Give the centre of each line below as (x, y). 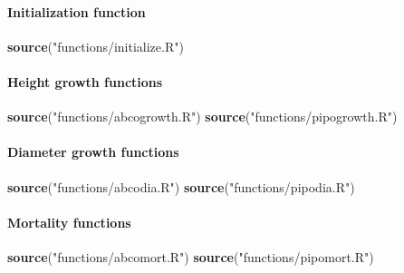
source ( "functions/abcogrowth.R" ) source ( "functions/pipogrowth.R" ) (202, 117)
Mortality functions (69, 222)
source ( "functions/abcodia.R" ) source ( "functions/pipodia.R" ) (181, 186)
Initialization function (77, 11)
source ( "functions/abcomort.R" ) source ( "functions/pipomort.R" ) (191, 256)
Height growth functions (85, 81)
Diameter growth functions (93, 152)
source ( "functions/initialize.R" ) (96, 46)
